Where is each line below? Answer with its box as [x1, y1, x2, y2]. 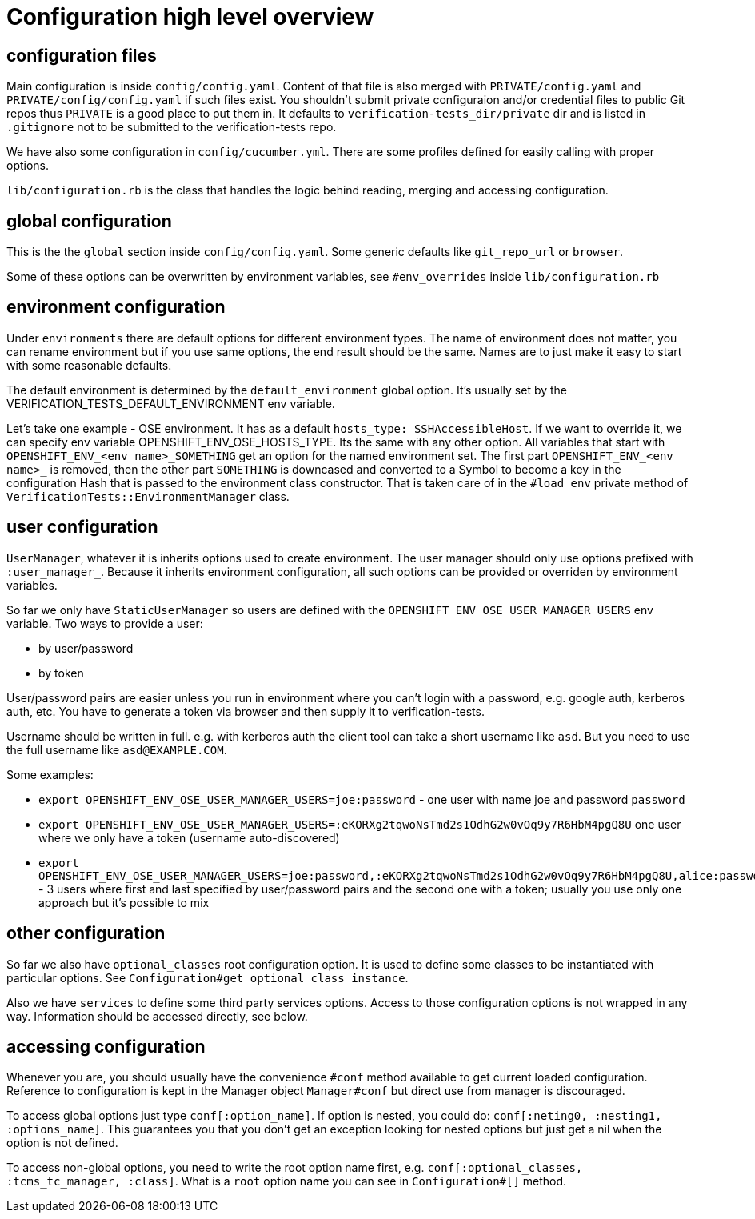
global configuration [6, 210, 172, 231]
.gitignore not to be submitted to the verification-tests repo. [6, 120, 337, 134]
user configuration [6, 517, 158, 538]
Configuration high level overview [6, 3, 374, 30]
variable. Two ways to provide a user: [6, 616, 203, 630]
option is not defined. [6, 1136, 118, 1150]
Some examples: [6, 767, 94, 781]
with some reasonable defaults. [6, 358, 172, 372]
